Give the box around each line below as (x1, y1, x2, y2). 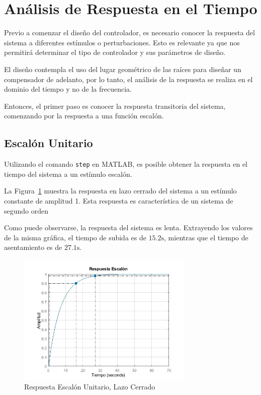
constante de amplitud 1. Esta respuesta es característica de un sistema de (4, 195, 233, 206)
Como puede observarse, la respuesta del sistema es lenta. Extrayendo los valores (4, 222, 253, 233)
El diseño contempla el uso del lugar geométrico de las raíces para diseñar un (4, 63, 241, 74)
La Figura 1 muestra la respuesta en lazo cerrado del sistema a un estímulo (4, 185, 237, 196)
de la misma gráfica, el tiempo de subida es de (4, 232, 146, 242)
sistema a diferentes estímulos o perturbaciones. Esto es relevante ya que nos (4, 37, 240, 47)
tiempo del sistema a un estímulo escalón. (4, 168, 132, 179)
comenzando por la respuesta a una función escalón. (4, 110, 164, 121)
